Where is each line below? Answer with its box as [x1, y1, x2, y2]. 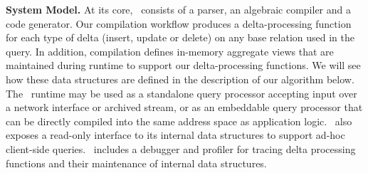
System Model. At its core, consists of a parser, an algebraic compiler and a [6, 2, 351, 16]
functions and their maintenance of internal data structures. [6, 155, 267, 170]
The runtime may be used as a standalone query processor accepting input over [6, 85, 357, 100]
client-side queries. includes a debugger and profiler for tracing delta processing [6, 141, 356, 156]
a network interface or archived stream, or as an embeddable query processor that [6, 100, 363, 115]
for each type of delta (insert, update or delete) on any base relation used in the [6, 30, 354, 45]
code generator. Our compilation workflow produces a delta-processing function [6, 16, 352, 31]
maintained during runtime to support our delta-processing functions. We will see [6, 58, 361, 73]
